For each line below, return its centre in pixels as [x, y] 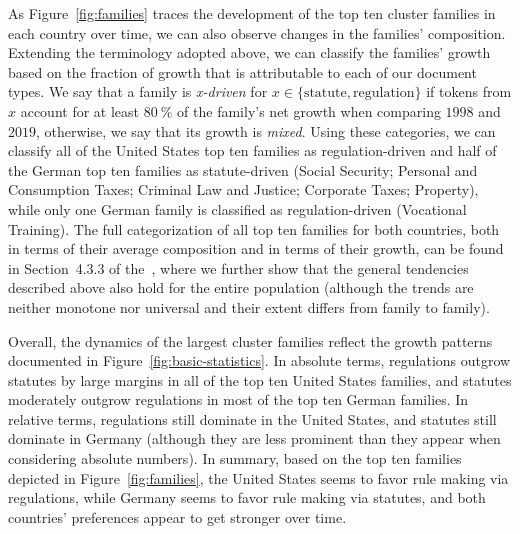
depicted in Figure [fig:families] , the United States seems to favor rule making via [258, 477]
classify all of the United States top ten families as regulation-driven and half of [252, 150]
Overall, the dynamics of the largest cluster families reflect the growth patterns [250, 340]
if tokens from [469, 91]
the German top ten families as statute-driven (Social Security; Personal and [243, 169]
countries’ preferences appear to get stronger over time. [177, 516]
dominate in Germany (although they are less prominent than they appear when [254, 438]
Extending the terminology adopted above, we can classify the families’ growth [249, 52]
